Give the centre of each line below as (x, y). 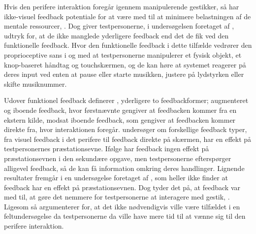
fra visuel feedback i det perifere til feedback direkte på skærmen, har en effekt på (128, 139)
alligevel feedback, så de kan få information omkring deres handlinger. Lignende (124, 168)
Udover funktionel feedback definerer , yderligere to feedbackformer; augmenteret (126, 100)
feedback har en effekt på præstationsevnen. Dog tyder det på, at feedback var (122, 187)
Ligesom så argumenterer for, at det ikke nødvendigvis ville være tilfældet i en (122, 206)
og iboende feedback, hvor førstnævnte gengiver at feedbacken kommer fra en (120, 110)
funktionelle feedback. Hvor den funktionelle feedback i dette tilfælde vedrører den (128, 45)
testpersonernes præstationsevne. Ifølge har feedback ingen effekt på (107, 149)
